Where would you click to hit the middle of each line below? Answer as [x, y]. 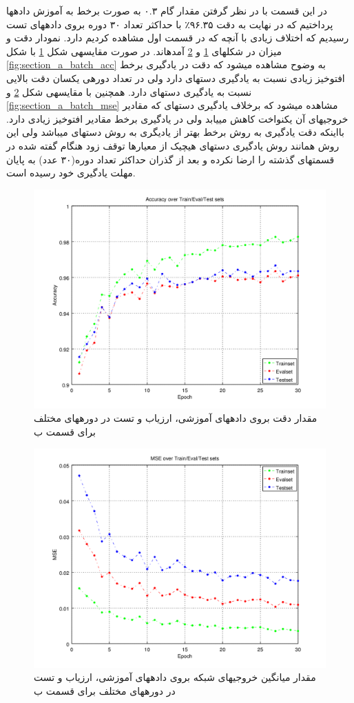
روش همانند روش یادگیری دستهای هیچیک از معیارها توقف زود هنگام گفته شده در [173, 145]
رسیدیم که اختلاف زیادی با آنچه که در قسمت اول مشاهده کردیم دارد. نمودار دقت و [178, 38]
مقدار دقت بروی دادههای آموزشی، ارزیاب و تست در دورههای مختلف [176, 418]
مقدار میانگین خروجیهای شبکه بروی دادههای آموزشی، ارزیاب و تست [175, 677]
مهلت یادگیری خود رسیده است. [71, 173]
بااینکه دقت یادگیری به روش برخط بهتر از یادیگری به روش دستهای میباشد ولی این [175, 132]
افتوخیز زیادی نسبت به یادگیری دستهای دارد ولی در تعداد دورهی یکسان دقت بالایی [176, 78]
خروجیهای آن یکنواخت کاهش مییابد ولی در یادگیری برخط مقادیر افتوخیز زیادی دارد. [177, 118]
